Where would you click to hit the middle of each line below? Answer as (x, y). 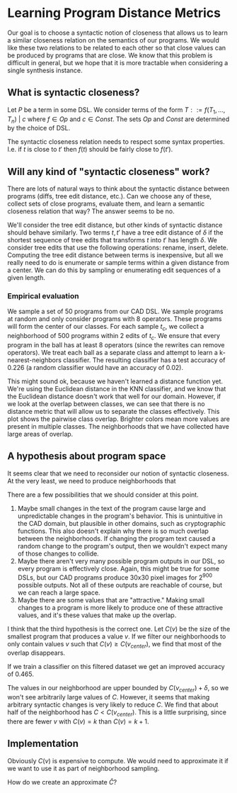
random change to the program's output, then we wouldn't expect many (122, 546)
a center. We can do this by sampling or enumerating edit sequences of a (114, 270)
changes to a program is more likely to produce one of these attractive (120, 607)
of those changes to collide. (58, 553)
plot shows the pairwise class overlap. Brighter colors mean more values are (118, 419)
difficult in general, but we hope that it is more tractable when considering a (118, 62)
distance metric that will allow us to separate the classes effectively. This (114, 412)
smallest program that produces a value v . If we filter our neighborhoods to (117, 636)
